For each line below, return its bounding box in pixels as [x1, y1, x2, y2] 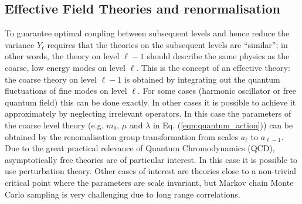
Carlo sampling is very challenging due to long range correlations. [5, 188, 240, 200]
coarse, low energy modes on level [5, 61, 125, 73]
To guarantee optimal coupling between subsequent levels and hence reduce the [5, 27, 290, 39]
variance [5, 38, 35, 50]
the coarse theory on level [5, 73, 97, 85]
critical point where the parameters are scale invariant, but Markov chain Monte [5, 176, 294, 188]
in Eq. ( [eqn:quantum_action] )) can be [152, 118, 293, 131]
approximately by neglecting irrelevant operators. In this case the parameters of [5, 107, 291, 120]
